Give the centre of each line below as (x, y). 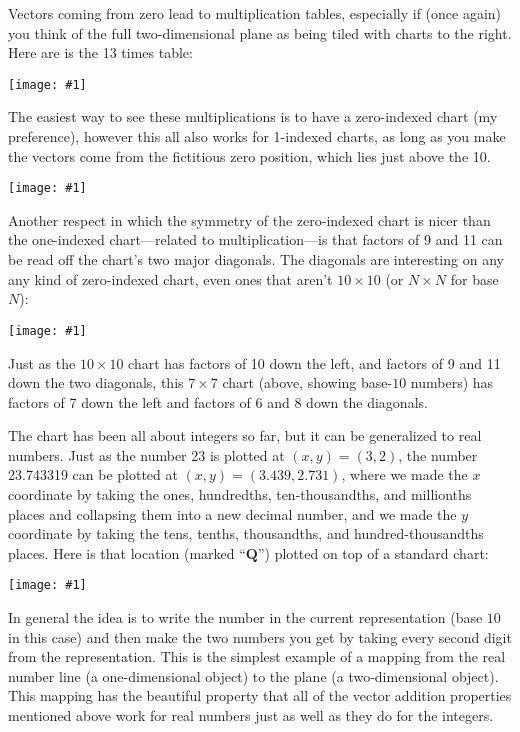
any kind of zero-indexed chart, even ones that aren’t (170, 278)
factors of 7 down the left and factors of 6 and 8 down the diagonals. (218, 401)
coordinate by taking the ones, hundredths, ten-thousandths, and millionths (240, 494)
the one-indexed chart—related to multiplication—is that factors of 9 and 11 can (255, 239)
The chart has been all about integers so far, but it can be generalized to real (245, 435)
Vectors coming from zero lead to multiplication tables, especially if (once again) (255, 13)
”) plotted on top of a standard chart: (373, 552)
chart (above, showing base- (307, 382)
